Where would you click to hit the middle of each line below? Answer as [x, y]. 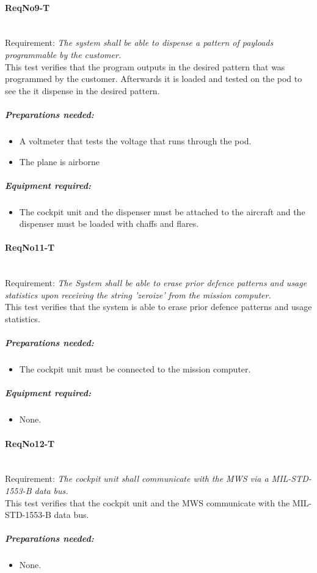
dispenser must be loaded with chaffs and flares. [109, 224]
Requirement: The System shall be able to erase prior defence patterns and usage [156, 283]
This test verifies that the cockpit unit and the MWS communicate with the [148, 502]
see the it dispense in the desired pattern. [82, 90]
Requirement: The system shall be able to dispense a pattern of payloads [139, 43]
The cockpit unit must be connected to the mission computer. [135, 369]
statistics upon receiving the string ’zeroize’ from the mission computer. [138, 294]
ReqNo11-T [30, 247]
